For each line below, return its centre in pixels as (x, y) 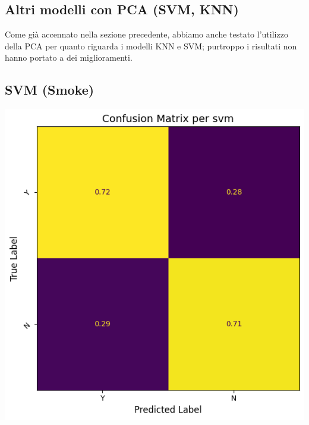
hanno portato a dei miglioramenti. (69, 57)
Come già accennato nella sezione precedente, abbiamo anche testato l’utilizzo (146, 34)
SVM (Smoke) (50, 90)
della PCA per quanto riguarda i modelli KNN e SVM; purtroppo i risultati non (151, 46)
